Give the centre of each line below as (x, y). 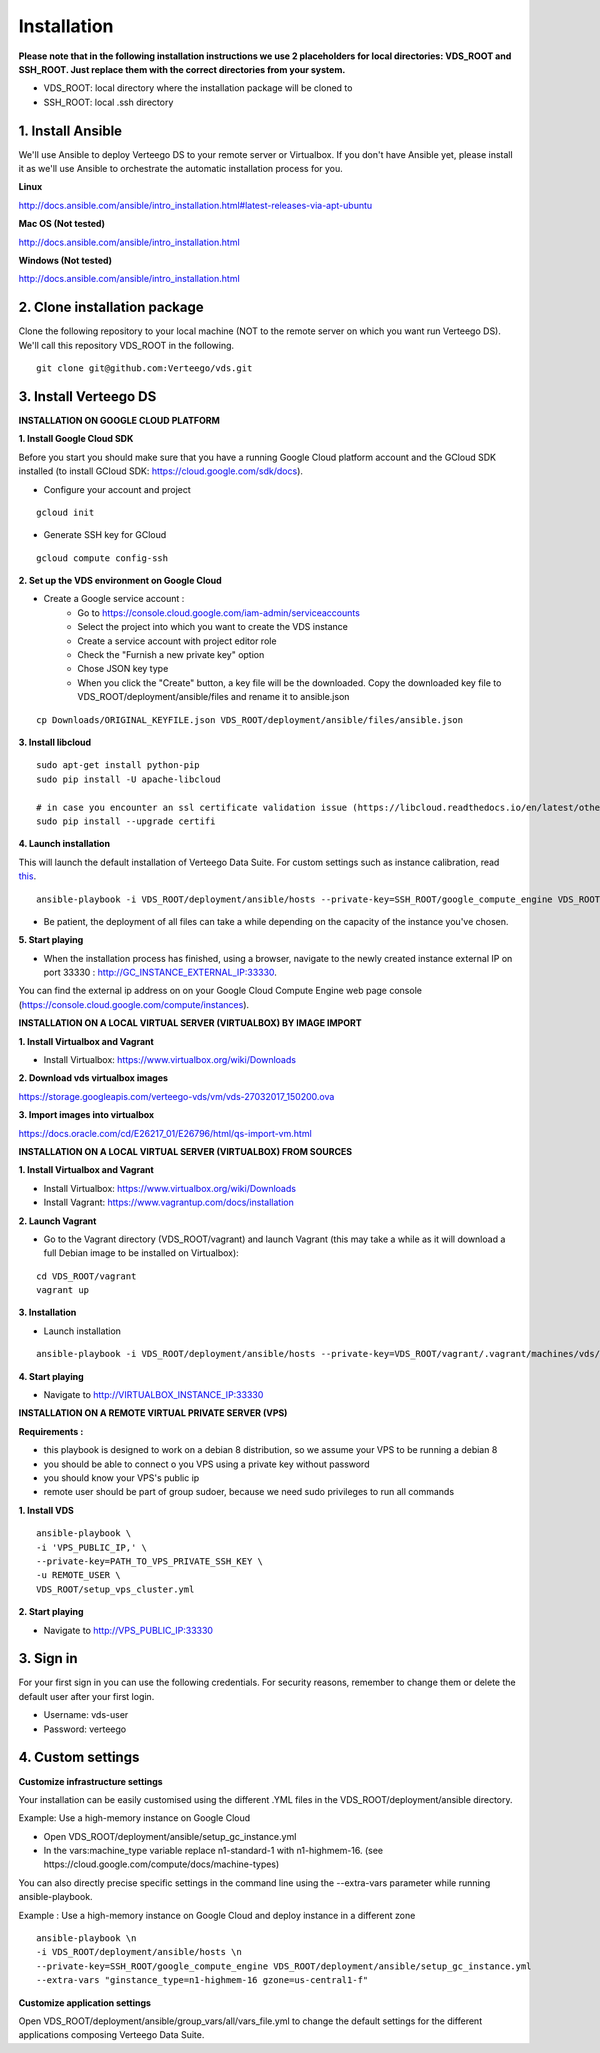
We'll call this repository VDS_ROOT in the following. (126, 345)
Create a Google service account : (114, 599)
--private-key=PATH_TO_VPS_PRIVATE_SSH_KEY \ (150, 1561)
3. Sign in (48, 1658)
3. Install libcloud (55, 742)
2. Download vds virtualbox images (93, 1078)
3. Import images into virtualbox (86, 1115)
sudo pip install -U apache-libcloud (129, 779)
